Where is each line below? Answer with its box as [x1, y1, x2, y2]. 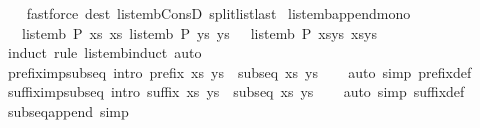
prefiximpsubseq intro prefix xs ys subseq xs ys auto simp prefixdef [7, 61, 472, 82]
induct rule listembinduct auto [7, 42, 202, 63]
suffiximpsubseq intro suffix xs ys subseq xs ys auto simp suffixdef [7, 81, 465, 102]
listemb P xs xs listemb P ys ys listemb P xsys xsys [21, 22, 377, 43]
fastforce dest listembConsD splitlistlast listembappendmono [26, 3, 411, 23]
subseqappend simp [7, 100, 129, 121]
